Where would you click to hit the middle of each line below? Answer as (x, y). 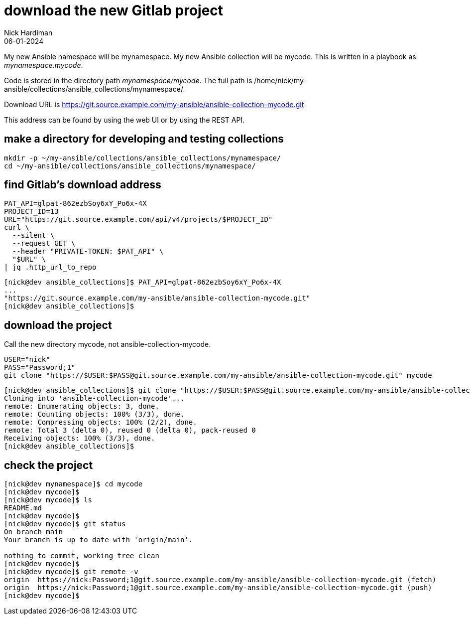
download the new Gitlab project (114, 10)
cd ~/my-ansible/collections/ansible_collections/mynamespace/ (130, 166)
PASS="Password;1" (40, 368)
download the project (58, 325)
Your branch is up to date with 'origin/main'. (99, 540)
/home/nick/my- (280, 80)
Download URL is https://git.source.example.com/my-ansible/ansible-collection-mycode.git (154, 104)
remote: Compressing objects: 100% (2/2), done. (101, 422)
